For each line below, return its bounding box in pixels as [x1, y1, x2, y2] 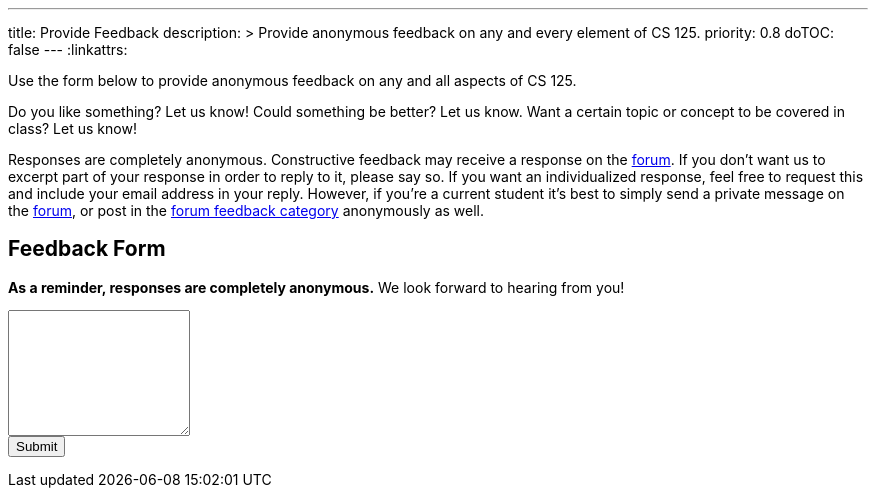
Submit [16, 438, 58, 454]
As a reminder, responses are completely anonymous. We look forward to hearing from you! [8, 278, 625, 296]
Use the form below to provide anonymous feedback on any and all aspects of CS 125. [8, 72, 577, 89]
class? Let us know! [8, 120, 137, 137]
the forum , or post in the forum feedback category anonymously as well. [8, 202, 485, 219]
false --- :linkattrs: [8, 41, 128, 58]
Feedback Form [8, 236, 166, 262]
